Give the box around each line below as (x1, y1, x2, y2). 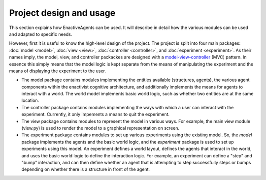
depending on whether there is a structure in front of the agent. (21, 166, 150, 172)
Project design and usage (9, 7, 116, 18)
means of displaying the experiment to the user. (9, 68, 106, 74)
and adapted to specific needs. (9, 31, 72, 37)
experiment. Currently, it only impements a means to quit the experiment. (21, 111, 170, 118)
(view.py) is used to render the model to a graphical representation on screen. (21, 125, 180, 131)
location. (21, 97, 39, 103)
